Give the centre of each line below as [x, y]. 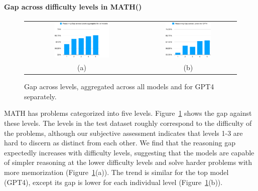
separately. [40, 96]
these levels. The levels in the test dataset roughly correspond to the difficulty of [128, 123]
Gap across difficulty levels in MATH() [73, 6]
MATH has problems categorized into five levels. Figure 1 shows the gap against [128, 113]
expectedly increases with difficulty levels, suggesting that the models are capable [129, 152]
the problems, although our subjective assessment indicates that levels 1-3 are [123, 133]
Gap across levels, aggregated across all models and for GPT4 [119, 86]
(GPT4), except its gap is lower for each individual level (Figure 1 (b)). [113, 182]
